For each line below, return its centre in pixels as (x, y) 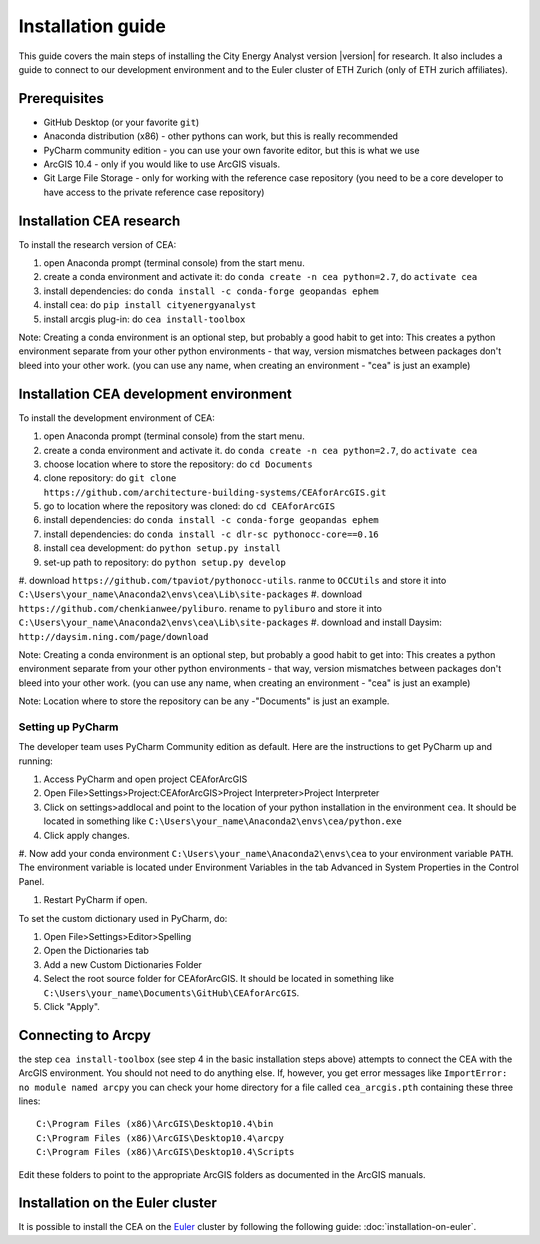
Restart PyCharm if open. (95, 900)
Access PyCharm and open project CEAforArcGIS (145, 779)
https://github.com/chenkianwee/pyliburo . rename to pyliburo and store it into (200, 608)
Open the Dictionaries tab (96, 951)
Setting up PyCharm (68, 727)
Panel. (31, 881)
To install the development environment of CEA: (116, 417)
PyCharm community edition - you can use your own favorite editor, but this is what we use (231, 150)
